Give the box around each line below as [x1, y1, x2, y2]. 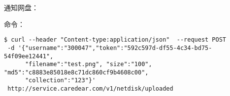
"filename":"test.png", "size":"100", [25, 61, 152, 68]
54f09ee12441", [4, 52, 54, 60]
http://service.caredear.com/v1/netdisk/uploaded [7, 85, 173, 93]
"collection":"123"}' [25, 77, 96, 84]
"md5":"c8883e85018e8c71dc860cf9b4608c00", [4, 69, 149, 76]
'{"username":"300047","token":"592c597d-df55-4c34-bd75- [18, 44, 212, 51]
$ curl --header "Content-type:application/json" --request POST [4, 36, 227, 44]
